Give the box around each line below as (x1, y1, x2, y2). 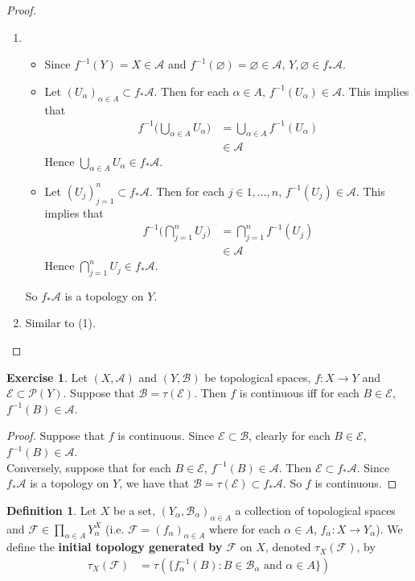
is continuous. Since (117, 427, 215, 444)
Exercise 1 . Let (6, 368, 88, 385)
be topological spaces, (204, 368, 311, 385)
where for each (208, 520, 281, 537)
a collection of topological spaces (235, 501, 396, 518)
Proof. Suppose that (6, 427, 105, 444)
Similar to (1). (25, 314, 96, 331)
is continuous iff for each (239, 384, 360, 401)
